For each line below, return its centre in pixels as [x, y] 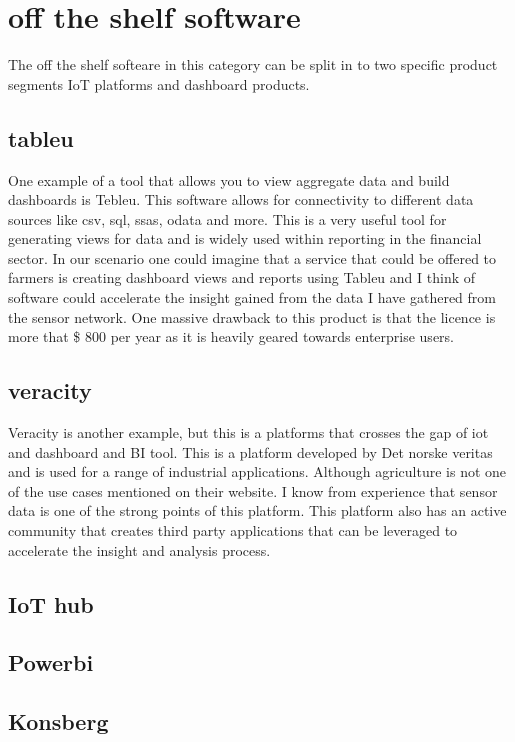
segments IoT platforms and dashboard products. [159, 83]
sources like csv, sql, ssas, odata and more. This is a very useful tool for [227, 218]
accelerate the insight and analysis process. [139, 549]
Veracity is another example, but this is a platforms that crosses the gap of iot [248, 432]
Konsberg [58, 721]
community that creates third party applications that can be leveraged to [233, 530]
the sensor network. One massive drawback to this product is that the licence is [252, 316]
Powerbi [51, 662]
